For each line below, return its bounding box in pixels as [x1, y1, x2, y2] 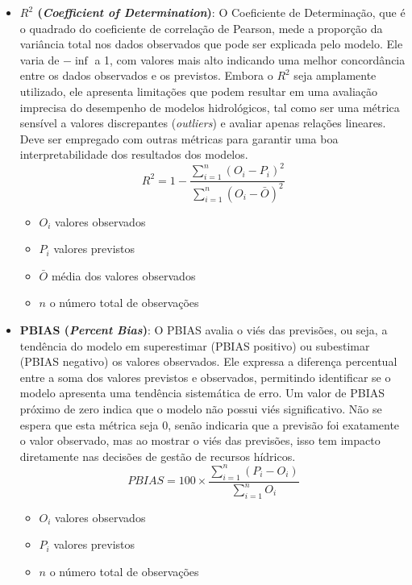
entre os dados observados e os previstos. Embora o [19, 67, 273, 84]
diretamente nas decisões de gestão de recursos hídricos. [19, 447, 296, 464]
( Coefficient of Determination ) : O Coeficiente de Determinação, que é [37, 4, 406, 20]
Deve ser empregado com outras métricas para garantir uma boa [19, 130, 339, 147]
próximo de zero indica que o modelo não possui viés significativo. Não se [19, 400, 382, 417]
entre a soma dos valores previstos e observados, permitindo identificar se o [19, 368, 391, 385]
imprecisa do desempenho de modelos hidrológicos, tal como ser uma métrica [19, 98, 400, 115]
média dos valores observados [51, 267, 196, 284]
